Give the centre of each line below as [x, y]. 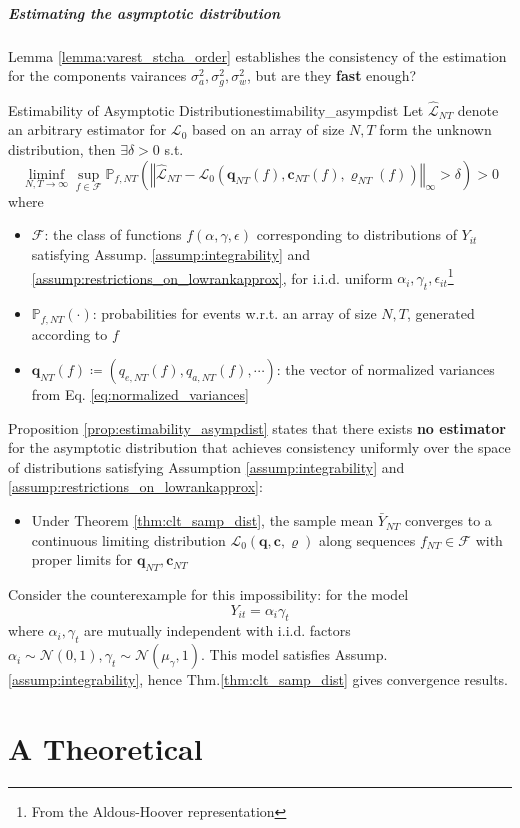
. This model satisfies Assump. [294, 654]
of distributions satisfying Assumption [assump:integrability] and [206, 466]
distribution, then [62, 149]
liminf [46, 174]
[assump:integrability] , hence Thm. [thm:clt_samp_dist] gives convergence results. [258, 679]
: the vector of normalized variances [385, 369]
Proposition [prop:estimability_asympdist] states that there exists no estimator [257, 427]
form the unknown [435, 129]
